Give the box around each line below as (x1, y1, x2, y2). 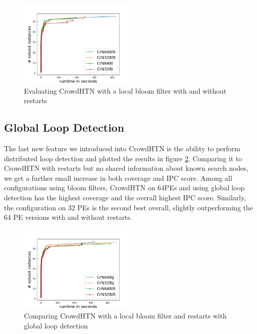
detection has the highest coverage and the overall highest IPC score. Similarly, (4, 192, 246, 202)
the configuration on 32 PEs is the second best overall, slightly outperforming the (4, 202, 253, 212)
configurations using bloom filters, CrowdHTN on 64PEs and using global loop (4, 182, 245, 193)
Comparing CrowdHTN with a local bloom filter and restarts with (24, 310, 227, 321)
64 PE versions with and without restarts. (4, 212, 132, 222)
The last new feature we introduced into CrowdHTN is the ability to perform (4, 143, 241, 153)
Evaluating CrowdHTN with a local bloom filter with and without (24, 85, 227, 96)
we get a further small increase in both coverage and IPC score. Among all (4, 172, 233, 183)
